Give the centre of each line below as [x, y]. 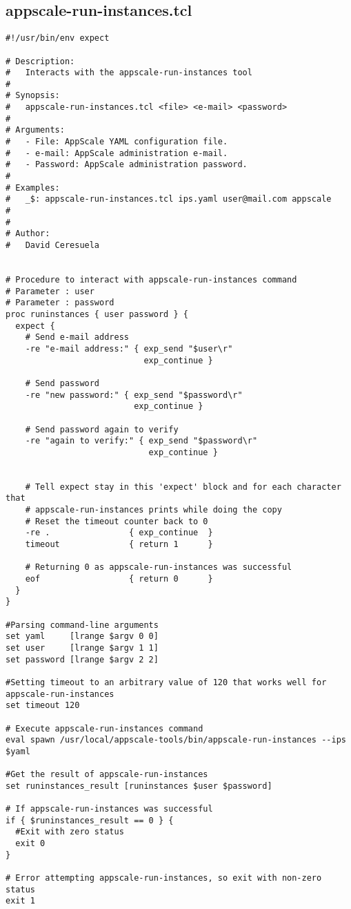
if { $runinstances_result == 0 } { [90, 820]
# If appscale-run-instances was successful [109, 809]
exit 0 [30, 844]
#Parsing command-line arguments [82, 625]
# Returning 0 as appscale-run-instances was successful [159, 567]
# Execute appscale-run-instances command [104, 728]
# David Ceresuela [53, 246]
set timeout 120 [43, 706]
